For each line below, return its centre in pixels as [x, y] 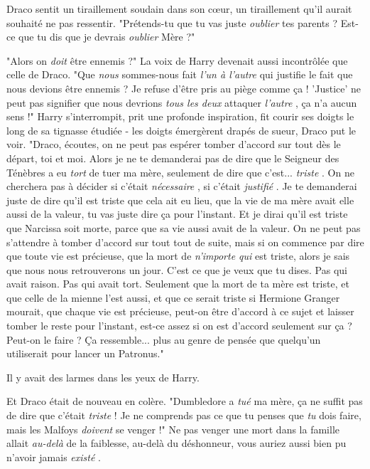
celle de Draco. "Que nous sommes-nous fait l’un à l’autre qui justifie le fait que [180, 74]
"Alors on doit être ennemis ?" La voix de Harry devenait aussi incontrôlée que [177, 60]
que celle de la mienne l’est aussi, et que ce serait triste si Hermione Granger [173, 297]
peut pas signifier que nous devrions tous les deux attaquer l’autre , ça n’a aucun [182, 102]
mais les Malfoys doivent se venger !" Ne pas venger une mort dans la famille [173, 429]
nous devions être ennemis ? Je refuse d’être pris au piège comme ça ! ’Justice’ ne [184, 88]
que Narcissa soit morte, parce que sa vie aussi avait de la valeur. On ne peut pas [184, 227]
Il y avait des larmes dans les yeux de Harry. [103, 377]
